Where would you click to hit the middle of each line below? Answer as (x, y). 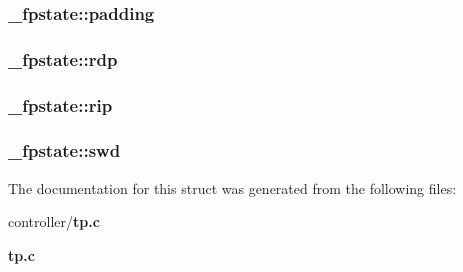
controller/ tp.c (54, 221)
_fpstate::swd (64, 150)
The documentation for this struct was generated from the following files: (232, 187)
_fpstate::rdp (63, 58)
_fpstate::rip (60, 104)
